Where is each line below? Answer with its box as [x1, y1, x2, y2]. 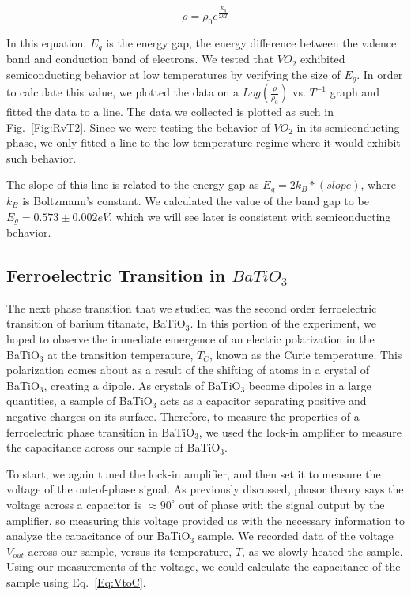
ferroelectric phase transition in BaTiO [6, 423, 195, 440]
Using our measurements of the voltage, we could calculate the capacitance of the [6, 558, 401, 575]
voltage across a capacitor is [6, 496, 142, 512]
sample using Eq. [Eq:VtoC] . [6, 573, 146, 590]
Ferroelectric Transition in [6, 262, 226, 287]
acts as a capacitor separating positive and [160, 392, 367, 409]
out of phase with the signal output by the [179, 496, 385, 512]
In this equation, [6, 34, 87, 51]
